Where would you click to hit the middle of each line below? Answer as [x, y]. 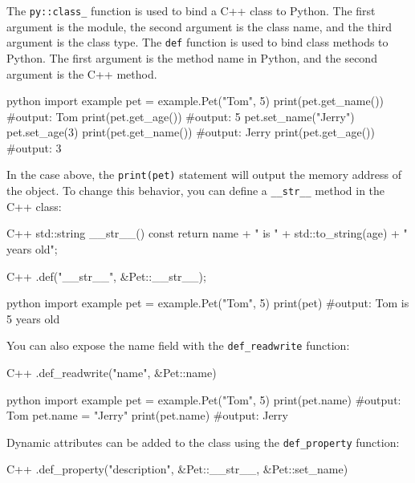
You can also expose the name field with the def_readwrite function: [178, 345]
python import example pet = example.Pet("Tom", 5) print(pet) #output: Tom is [208, 303]
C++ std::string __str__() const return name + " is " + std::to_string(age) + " [207, 233]
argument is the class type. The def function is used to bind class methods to [197, 42]
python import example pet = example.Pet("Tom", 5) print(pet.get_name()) [195, 101]
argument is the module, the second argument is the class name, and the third [199, 26]
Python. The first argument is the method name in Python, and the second [192, 57]
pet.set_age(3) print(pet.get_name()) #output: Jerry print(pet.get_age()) [191, 132]
